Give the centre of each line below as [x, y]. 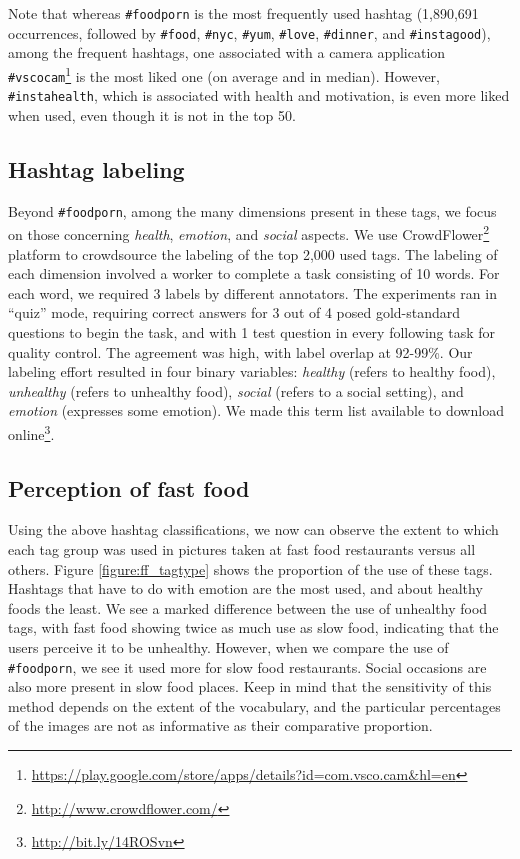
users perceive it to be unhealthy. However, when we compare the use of [228, 646]
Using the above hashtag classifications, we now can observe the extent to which [253, 529]
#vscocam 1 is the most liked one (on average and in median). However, [224, 74]
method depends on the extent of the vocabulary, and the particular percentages [254, 705]
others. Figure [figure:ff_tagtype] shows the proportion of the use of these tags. [250, 568]
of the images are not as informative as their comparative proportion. [220, 725]
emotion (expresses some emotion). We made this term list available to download [256, 410]
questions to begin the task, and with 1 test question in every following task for [252, 331]
